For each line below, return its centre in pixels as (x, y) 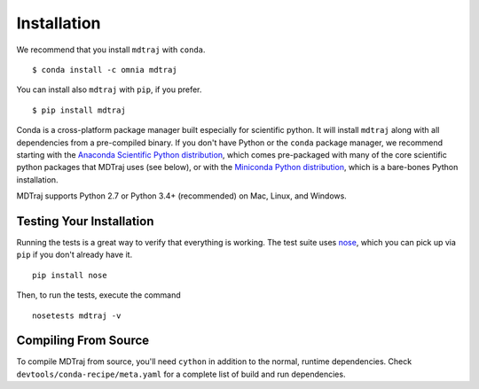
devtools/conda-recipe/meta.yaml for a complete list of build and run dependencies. (181, 374)
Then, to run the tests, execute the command (98, 295)
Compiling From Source (83, 341)
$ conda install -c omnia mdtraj (105, 70)
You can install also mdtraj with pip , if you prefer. (109, 89)
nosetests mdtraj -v (77, 315)
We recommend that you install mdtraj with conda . (111, 50)
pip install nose (70, 275)
